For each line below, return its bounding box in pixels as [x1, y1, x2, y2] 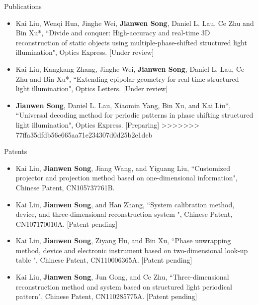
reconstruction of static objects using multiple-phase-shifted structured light [15, 37, 247, 47]
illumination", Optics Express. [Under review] [15, 47, 154, 57]
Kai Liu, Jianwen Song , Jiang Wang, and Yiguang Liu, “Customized [15, 162, 230, 173]
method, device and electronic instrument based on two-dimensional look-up [15, 245, 248, 255]
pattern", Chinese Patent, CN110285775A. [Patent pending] [15, 291, 197, 302]
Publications [4, 1, 42, 11]
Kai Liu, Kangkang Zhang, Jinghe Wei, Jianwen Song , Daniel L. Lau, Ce [15, 63, 245, 74]
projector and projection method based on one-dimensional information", [15, 172, 238, 183]
